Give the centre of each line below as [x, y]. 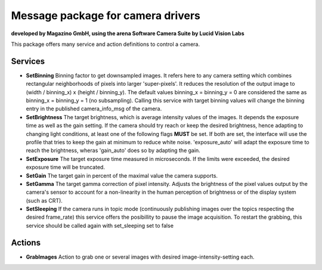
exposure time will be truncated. [66, 167]
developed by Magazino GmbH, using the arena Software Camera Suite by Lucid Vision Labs [128, 33]
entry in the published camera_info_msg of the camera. [94, 109]
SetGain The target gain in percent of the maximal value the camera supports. [122, 175]
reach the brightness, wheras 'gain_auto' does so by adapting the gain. [113, 150]
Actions [26, 242]
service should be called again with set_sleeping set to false [100, 225]
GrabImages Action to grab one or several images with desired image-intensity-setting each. [140, 257]
